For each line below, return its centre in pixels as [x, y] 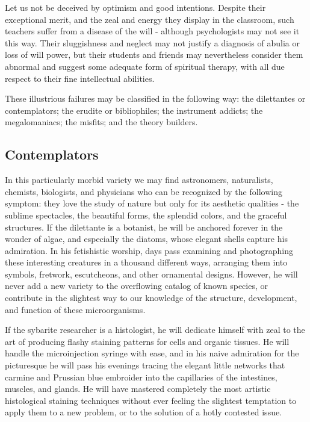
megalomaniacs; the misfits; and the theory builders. [101, 122]
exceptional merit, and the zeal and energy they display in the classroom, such [150, 19]
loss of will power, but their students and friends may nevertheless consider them [154, 54]
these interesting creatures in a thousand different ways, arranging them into [146, 262]
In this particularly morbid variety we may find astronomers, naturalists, [139, 180]
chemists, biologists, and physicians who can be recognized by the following [144, 191]
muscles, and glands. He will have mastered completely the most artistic [138, 389]
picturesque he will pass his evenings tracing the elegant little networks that [145, 365]
